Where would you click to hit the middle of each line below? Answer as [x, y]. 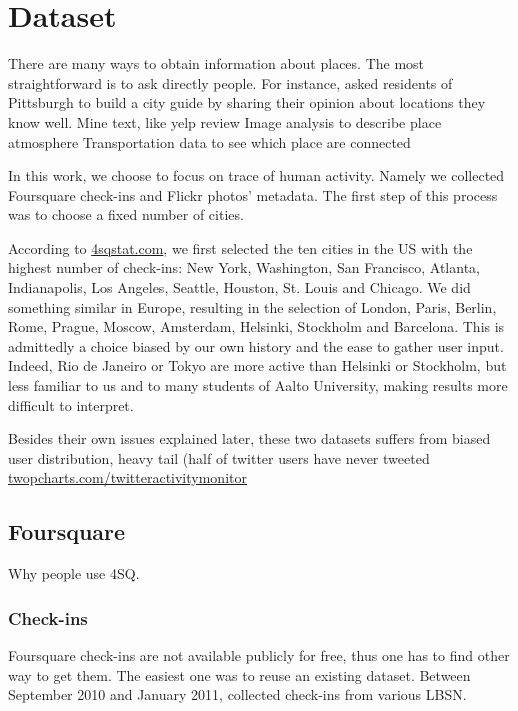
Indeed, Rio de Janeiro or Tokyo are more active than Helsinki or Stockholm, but [257, 365]
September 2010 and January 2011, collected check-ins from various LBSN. [237, 694]
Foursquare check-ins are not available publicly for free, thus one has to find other [259, 655]
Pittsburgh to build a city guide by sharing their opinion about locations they [247, 102]
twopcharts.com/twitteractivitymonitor [127, 477]
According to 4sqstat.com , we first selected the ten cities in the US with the [240, 247]
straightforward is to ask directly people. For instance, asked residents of [230, 82]
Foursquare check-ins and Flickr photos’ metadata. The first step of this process [253, 194]
